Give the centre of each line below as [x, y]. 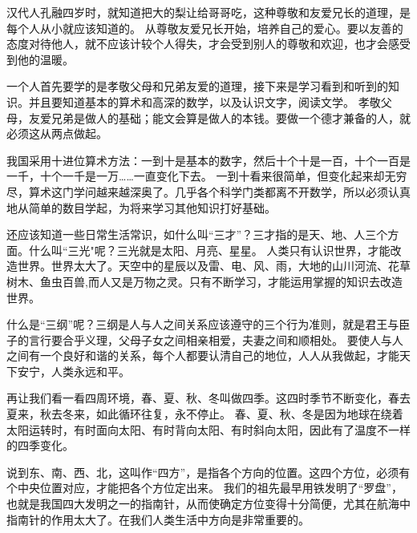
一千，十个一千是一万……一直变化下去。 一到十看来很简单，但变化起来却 [196, 176]
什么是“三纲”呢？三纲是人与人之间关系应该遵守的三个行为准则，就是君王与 [203, 324]
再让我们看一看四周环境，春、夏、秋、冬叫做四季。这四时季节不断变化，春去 [208, 398]
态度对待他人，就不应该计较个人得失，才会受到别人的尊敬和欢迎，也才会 [197, 44]
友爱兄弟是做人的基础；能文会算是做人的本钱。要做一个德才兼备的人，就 [219, 117]
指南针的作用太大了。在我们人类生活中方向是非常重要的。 [158, 519]
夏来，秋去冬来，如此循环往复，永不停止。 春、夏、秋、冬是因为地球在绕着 [205, 414]
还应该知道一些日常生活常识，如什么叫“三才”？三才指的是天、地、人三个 [197, 234]
